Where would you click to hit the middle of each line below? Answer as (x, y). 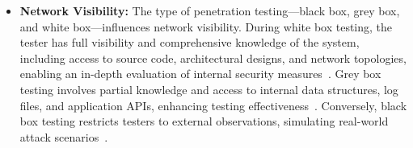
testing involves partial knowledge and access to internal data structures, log (209, 89)
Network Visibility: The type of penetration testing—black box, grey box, (210, 10)
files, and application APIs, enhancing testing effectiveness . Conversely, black (213, 105)
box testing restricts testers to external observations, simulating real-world (204, 121)
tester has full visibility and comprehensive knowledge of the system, (190, 42)
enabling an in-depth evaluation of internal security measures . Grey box (200, 74)
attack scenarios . (64, 136)
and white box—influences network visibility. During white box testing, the (206, 26)
